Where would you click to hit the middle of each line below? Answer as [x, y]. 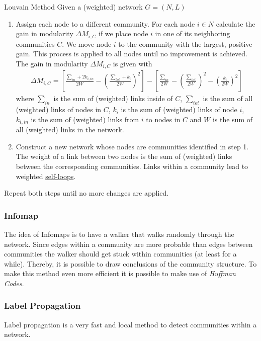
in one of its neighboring [193, 33]
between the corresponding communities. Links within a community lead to [132, 166]
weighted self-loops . [46, 176]
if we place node [123, 33]
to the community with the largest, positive [185, 44]
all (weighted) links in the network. [70, 130]
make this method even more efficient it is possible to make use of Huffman [120, 273]
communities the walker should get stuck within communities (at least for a [120, 254]
